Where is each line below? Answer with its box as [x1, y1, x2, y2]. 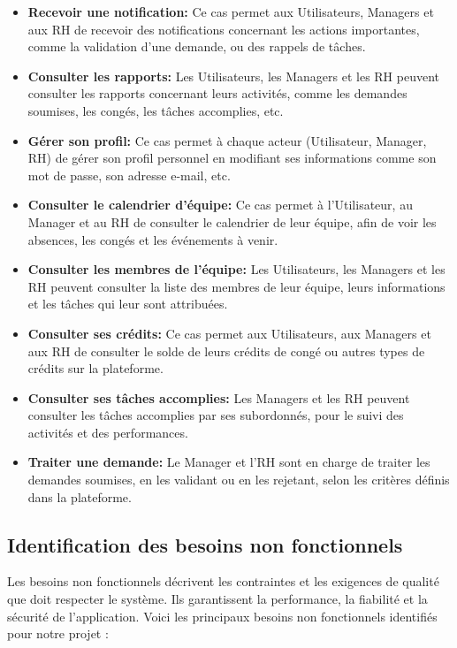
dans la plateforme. [27, 487, 132, 506]
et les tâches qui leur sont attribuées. [27, 294, 228, 313]
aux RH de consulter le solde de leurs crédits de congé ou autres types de [27, 341, 425, 360]
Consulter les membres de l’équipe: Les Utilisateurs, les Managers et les [27, 260, 446, 278]
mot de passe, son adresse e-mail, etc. [27, 165, 231, 184]
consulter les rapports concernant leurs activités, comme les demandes [27, 84, 407, 103]
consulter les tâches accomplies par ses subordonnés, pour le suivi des [27, 406, 404, 424]
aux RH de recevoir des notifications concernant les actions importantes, [27, 19, 420, 38]
